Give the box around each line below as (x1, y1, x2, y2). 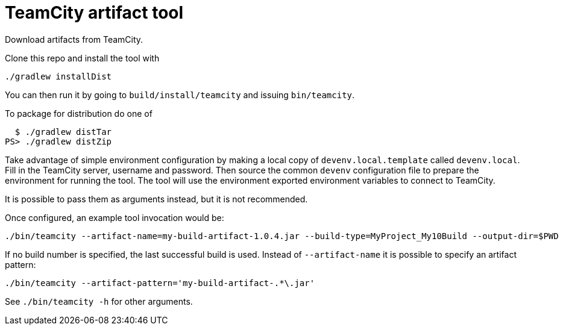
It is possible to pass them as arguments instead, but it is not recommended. (5, 193, 308, 204)
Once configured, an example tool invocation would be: (5, 212, 224, 223)
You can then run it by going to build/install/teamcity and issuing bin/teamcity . (5, 89, 355, 100)
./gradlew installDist (5, 71, 112, 81)
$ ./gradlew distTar (14, 126, 112, 137)
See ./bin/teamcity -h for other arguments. (5, 296, 193, 307)
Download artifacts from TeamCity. (5, 34, 143, 45)
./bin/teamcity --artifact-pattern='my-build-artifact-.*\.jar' (5, 278, 315, 288)
